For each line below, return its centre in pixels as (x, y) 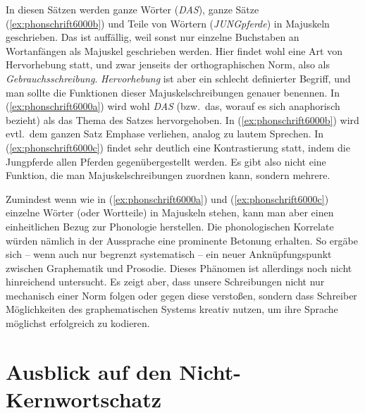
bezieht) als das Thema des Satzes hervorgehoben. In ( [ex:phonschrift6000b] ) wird (182, 119)
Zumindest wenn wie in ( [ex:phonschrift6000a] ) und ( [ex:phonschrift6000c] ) (167, 198)
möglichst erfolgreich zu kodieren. (78, 323)
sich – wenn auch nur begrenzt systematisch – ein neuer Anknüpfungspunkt (169, 254)
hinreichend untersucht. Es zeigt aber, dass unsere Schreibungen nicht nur (165, 282)
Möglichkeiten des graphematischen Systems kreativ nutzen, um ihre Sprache (172, 309)
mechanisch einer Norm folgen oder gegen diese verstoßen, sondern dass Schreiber (181, 295)
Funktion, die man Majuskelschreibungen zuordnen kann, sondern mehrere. (168, 175)
